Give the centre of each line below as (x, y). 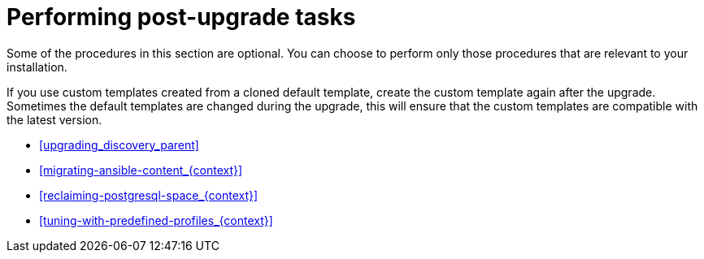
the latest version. (54, 119)
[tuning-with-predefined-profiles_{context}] (156, 220)
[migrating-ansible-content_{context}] (141, 170)
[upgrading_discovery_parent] (119, 145)
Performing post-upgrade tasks (181, 17)
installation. (37, 67)
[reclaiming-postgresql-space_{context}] (149, 195)
